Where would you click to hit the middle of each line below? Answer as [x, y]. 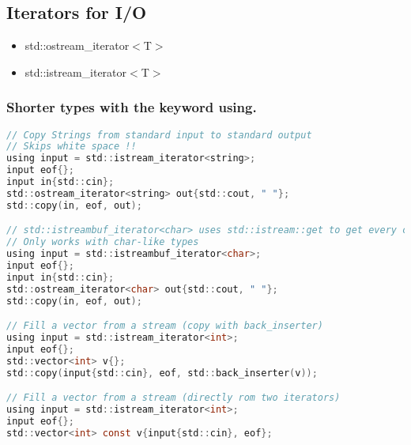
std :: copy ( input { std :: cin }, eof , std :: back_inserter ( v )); [162, 373]
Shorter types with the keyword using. [132, 107]
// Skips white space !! [72, 147]
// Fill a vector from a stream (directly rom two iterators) [173, 398]
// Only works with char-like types [103, 242]
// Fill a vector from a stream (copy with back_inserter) [165, 326]
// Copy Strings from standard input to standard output [159, 135]
